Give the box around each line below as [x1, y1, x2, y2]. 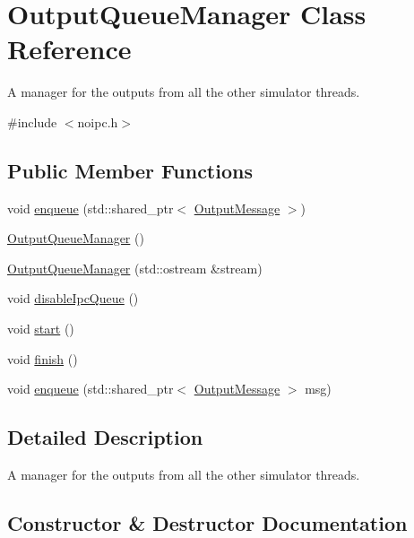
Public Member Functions [7, 156, 253, 184]
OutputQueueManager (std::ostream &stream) [7, 258, 263, 277]
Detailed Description [7, 423, 203, 451]
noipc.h [77, 112, 118, 131]
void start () [7, 319, 74, 338]
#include [7, 112, 57, 131]
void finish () [7, 349, 78, 368]
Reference [7, 30, 132, 67]
